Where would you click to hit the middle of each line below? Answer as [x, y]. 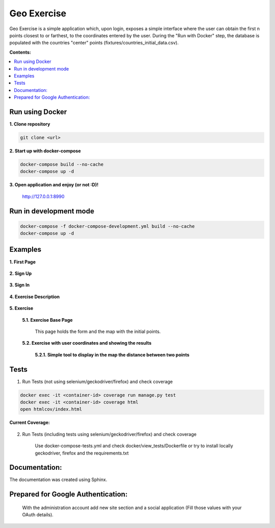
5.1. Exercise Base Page [48, 320]
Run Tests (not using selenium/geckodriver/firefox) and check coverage [98, 381]
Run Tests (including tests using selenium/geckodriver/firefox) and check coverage [109, 434]
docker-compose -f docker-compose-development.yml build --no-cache [107, 226]
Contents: [20, 52]
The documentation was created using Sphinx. [58, 479]
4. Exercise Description [35, 297]
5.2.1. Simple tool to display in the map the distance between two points [112, 354]
